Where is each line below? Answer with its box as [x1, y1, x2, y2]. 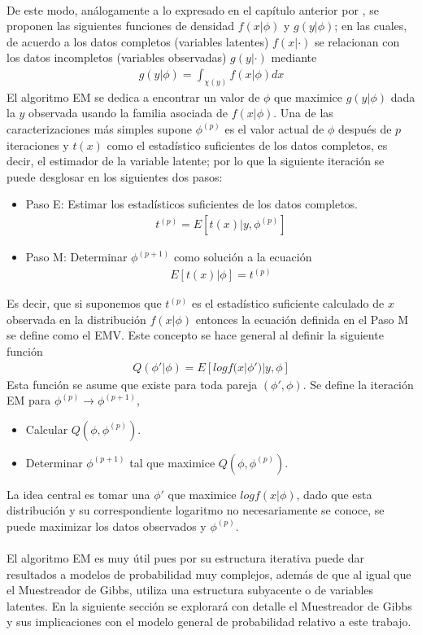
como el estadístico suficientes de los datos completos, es [107, 136, 388, 153]
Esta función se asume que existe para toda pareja [7, 375, 258, 392]
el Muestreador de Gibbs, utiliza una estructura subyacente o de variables [7, 581, 374, 598]
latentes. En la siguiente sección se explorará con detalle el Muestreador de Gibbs [7, 597, 412, 614]
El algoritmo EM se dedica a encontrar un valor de [7, 88, 260, 105]
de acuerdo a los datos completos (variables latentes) [7, 33, 269, 50]
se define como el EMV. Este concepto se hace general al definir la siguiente [7, 326, 384, 344]
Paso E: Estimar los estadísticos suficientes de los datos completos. [25, 195, 358, 212]
